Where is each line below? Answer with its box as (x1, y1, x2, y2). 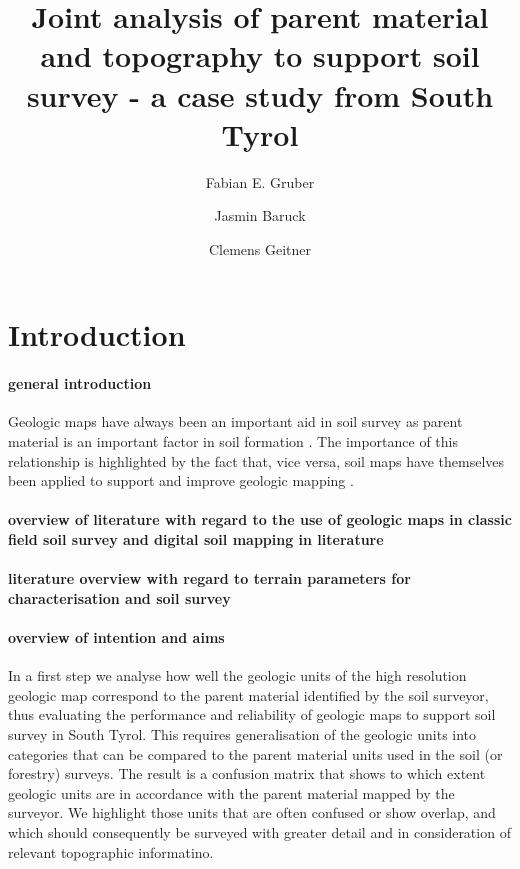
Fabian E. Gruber (205, 171, 315, 192)
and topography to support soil (40, 35, 480, 76)
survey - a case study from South (26, 74, 494, 115)
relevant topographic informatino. (8, 841, 214, 862)
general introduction (8, 373, 152, 394)
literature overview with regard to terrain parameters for (8, 568, 411, 589)
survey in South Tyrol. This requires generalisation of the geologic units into (8, 723, 477, 744)
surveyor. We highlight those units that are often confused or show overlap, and (8, 802, 496, 823)
